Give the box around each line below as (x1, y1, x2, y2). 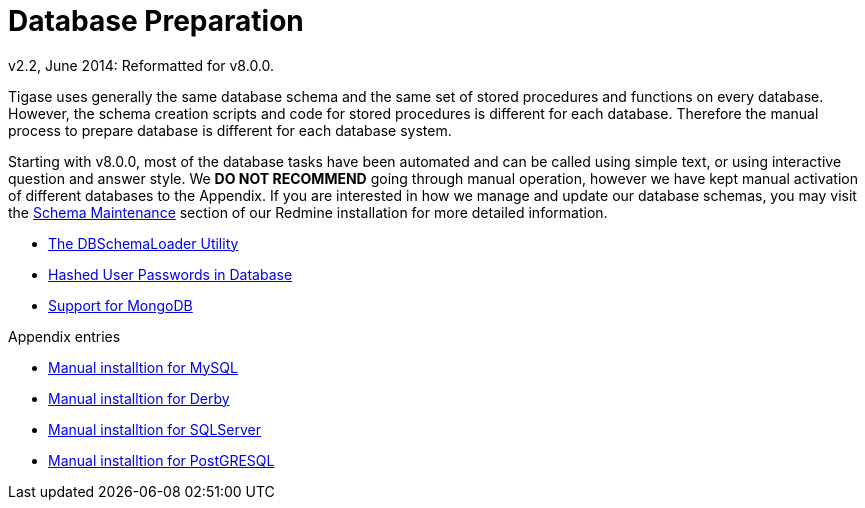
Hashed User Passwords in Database (48, 265, 293, 283)
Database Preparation (8, 4, 304, 38)
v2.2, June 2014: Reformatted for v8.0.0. (8, 56, 275, 74)
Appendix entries (8, 327, 121, 345)
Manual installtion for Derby (48, 389, 230, 407)
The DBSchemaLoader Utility (48, 234, 239, 252)
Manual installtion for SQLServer (48, 420, 262, 438)
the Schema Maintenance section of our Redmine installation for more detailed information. (8, 203, 608, 221)
